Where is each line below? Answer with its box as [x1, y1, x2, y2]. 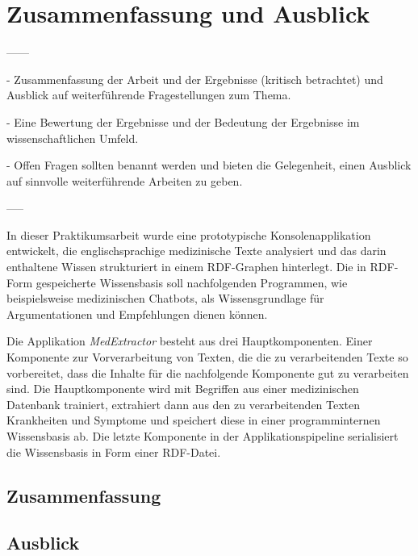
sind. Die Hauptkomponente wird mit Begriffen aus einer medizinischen [6, 380, 359, 397]
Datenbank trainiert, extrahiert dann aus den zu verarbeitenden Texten [6, 395, 361, 412]
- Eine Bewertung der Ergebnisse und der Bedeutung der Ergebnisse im [6, 113, 360, 130]
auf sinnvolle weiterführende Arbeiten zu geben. [6, 172, 243, 189]
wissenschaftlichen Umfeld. [6, 129, 139, 146]
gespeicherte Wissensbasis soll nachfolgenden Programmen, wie [36, 274, 348, 291]
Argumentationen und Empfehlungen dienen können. [6, 305, 268, 322]
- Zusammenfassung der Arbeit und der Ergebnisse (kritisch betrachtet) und [6, 70, 383, 87]
